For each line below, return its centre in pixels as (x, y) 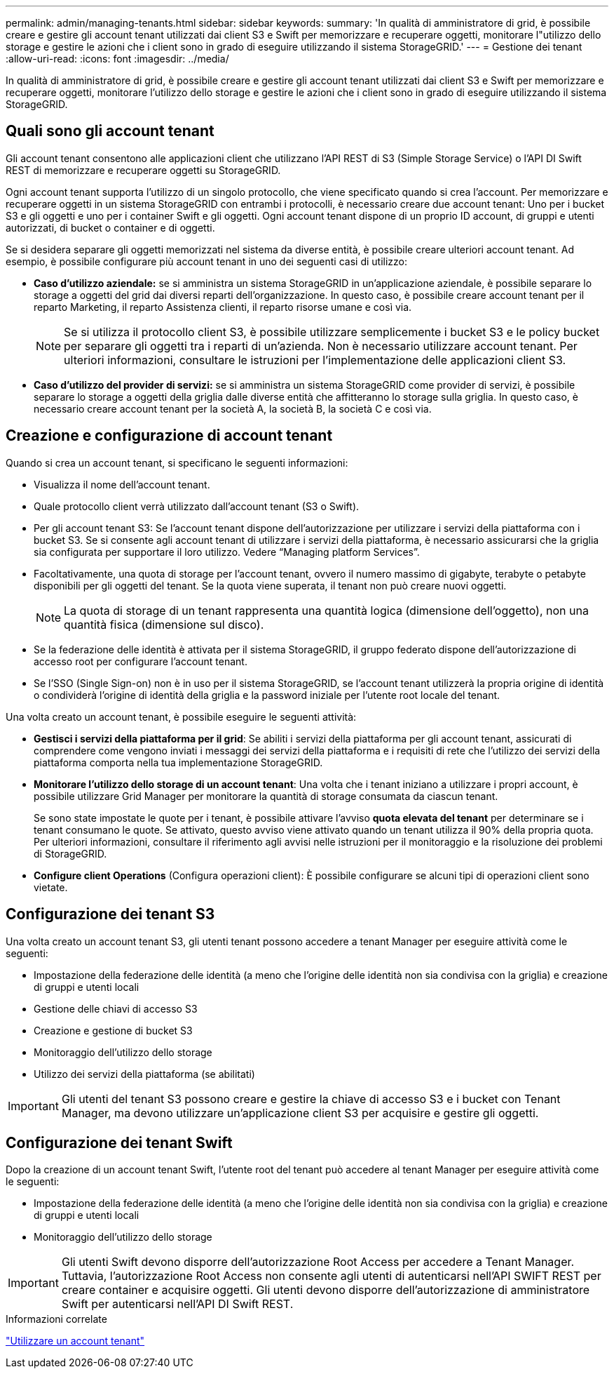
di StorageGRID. (70, 853)
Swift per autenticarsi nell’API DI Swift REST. (177, 1304)
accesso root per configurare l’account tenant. (141, 661)
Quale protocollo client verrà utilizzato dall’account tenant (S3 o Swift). (197, 506)
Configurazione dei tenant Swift (119, 1142)
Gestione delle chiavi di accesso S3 (116, 1008)
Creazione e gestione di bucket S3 (113, 1030)
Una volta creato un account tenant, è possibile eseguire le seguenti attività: (181, 716)
